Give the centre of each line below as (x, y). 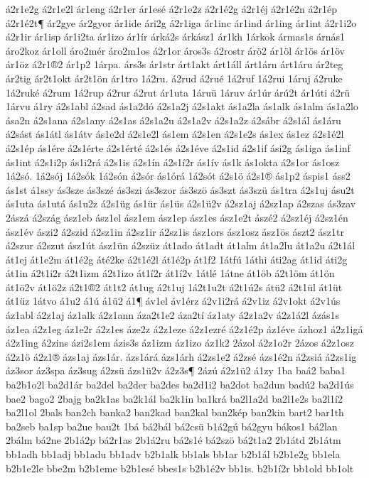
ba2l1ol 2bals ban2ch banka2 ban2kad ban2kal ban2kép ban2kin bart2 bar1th (175, 412)
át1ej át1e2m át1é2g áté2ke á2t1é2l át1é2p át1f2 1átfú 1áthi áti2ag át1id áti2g (177, 259)
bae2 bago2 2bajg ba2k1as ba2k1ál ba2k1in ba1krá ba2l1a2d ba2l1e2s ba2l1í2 (174, 398)
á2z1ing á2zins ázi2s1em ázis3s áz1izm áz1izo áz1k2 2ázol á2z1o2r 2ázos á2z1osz (180, 343)
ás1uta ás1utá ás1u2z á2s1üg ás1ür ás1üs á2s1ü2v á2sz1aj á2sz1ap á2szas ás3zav (181, 203)
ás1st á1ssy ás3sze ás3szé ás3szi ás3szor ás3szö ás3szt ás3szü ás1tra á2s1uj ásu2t (180, 189)
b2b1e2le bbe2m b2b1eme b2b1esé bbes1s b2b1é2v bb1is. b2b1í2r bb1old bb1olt (180, 468)
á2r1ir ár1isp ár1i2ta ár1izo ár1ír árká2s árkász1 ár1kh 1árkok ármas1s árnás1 (175, 37)
